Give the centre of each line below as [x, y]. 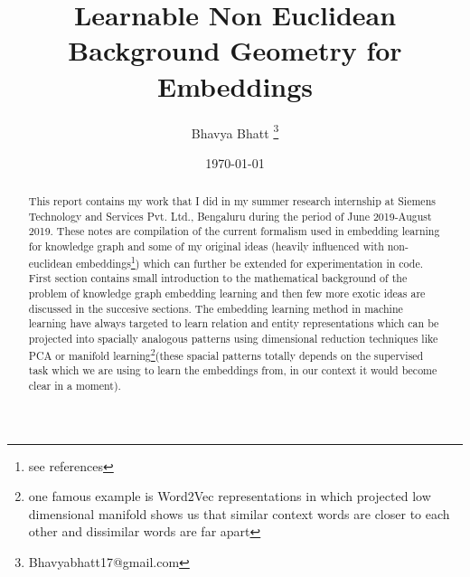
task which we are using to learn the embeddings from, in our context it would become [233, 370]
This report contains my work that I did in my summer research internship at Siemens [232, 201]
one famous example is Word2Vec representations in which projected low [230, 496]
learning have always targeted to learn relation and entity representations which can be [234, 323]
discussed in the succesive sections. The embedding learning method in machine [216, 308]
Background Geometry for [235, 50]
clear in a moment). [75, 385]
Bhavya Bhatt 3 [235, 131]
